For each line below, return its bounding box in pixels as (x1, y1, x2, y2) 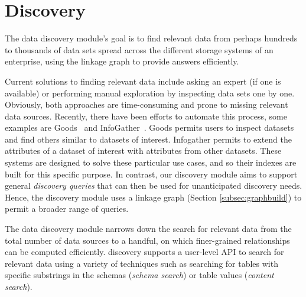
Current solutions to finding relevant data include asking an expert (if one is (5, 75, 281, 87)
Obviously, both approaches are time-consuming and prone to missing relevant (5, 98, 288, 111)
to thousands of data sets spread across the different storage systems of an (5, 43, 274, 56)
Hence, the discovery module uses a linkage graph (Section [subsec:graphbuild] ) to (5, 191, 302, 203)
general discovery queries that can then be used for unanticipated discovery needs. (5, 179, 302, 192)
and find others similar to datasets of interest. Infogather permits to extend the (5, 133, 292, 145)
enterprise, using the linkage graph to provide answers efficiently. (5, 55, 239, 67)
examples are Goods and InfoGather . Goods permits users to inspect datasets (5, 121, 294, 134)
